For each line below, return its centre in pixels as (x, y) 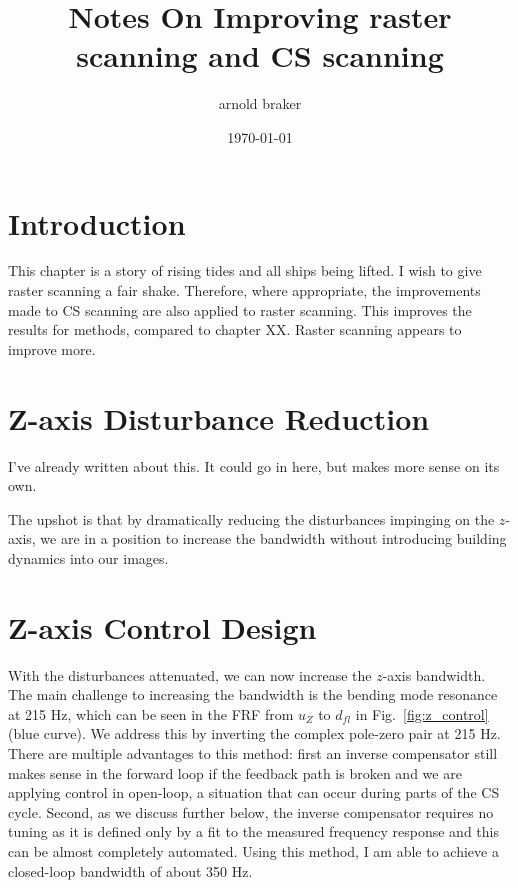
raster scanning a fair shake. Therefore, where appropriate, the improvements (244, 290)
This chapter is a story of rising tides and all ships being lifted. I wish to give (245, 270)
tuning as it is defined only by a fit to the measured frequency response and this (253, 831)
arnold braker (260, 103)
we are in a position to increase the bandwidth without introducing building (273, 538)
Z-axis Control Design (162, 626)
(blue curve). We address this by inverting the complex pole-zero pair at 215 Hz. (254, 733)
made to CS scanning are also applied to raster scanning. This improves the (240, 309)
